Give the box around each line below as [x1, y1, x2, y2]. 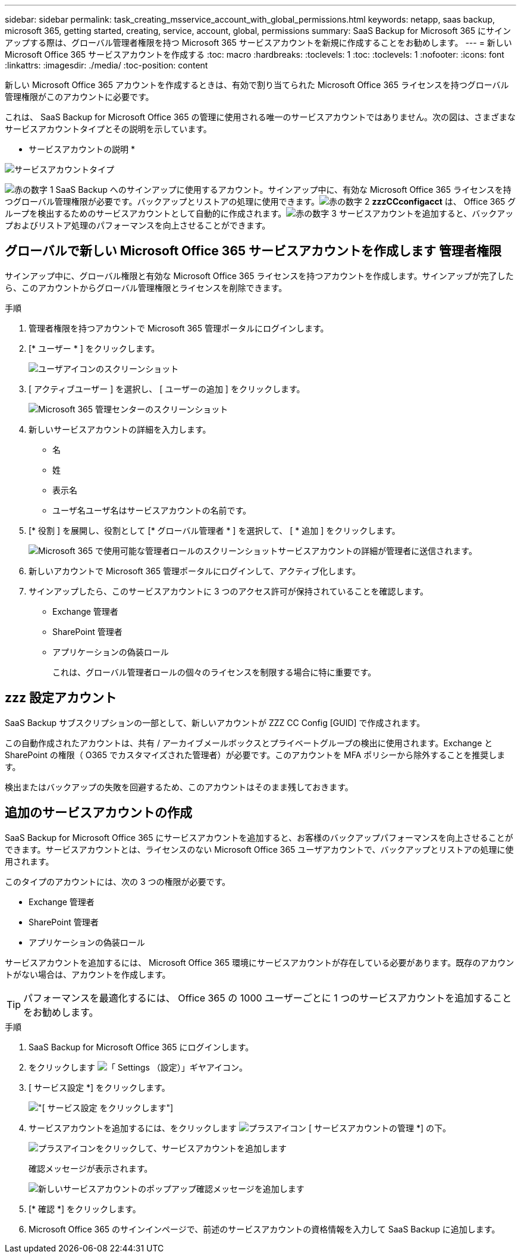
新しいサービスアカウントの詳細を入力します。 [29, 424, 211, 434]
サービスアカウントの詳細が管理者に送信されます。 [278, 545, 477, 556]
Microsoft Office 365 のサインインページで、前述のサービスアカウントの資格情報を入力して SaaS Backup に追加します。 [29, 1223, 500, 1234]
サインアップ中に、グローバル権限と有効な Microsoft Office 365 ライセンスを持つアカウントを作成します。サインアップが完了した [5, 270, 514, 281]
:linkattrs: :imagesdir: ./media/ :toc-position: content [5, 60, 208, 70]
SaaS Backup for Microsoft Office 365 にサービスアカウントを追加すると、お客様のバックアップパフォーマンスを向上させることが [5, 832, 513, 843]
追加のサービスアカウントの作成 [5, 805, 192, 821]
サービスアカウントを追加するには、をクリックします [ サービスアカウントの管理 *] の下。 [29, 1122, 451, 1133]
